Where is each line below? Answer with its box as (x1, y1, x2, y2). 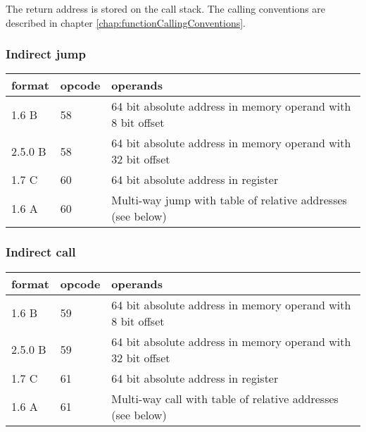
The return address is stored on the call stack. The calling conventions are (6, 1, 326, 16)
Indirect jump (6, 45, 86, 63)
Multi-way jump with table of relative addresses (111, 192, 347, 209)
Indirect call (6, 243, 76, 261)
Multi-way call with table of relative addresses (111, 390, 339, 407)
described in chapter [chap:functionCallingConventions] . (6, 15, 246, 30)
